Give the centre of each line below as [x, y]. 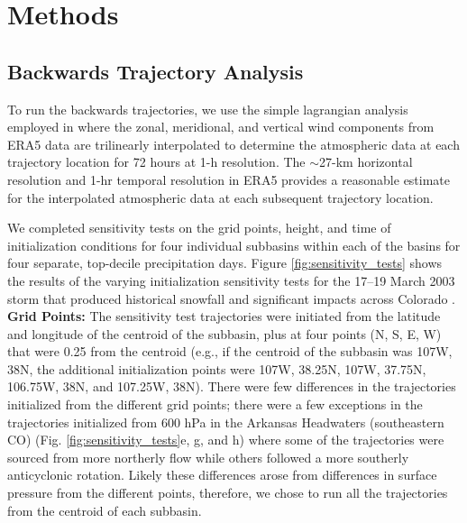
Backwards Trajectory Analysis [156, 71]
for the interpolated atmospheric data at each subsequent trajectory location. [220, 197]
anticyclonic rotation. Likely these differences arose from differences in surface [222, 475]
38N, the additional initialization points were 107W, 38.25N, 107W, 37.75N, [217, 368]
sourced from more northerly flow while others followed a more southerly [208, 457]
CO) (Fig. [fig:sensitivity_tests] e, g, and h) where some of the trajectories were [226, 440]
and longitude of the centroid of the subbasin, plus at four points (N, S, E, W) [224, 333]
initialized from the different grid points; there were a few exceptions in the [215, 404]
